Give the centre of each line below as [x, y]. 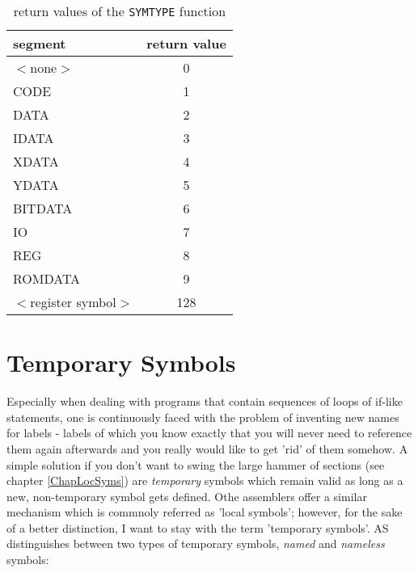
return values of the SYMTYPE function [120, 11]
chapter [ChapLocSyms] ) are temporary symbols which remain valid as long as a [205, 480]
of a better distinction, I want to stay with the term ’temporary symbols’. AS [198, 527]
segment [40, 43]
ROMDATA [47, 278]
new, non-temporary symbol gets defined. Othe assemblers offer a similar [187, 496]
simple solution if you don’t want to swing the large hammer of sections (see [196, 464]
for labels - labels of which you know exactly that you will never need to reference [209, 433]
